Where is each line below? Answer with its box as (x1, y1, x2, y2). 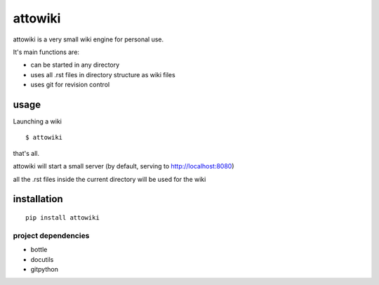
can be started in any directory (30, 60, 120, 69)
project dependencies (13, 230, 90, 240)
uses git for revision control (30, 81, 110, 89)
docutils (30, 255, 54, 263)
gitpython (30, 265, 59, 273)
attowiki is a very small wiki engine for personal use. (13, 35, 164, 44)
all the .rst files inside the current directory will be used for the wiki (13, 175, 206, 183)
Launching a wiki (13, 117, 62, 126)
